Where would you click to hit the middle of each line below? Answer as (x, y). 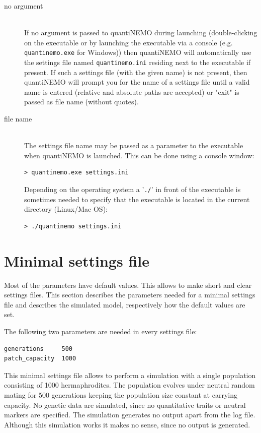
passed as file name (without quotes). (81, 102)
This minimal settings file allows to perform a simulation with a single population (130, 375)
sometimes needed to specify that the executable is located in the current (137, 199)
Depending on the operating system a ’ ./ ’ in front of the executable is (133, 189)
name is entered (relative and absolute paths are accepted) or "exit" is (132, 91)
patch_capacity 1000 (40, 359)
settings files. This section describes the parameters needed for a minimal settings (130, 295)
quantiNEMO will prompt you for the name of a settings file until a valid (137, 82)
